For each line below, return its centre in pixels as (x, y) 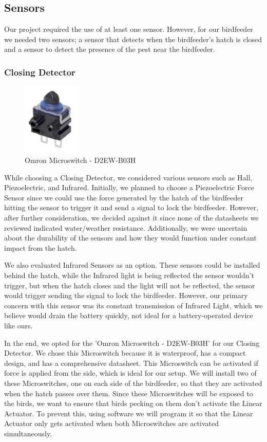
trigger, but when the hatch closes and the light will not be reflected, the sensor (130, 285)
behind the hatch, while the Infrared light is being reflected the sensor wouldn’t (129, 275)
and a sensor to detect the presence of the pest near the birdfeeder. (110, 49)
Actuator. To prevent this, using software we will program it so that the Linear (129, 413)
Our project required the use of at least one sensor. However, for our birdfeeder (129, 29)
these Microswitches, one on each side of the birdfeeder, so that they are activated (133, 383)
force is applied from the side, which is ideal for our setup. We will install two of (130, 373)
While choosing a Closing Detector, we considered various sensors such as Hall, (128, 177)
